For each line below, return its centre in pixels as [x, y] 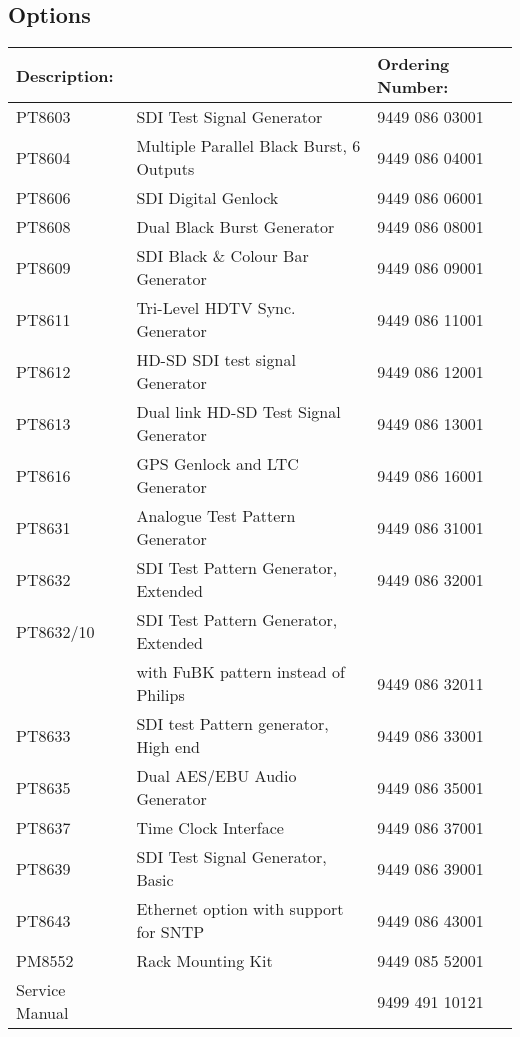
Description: [65, 75]
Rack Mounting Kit [204, 961]
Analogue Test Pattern [216, 516]
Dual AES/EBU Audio [216, 776]
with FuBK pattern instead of [240, 672]
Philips [160, 695]
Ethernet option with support [240, 909]
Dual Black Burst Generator [235, 227]
